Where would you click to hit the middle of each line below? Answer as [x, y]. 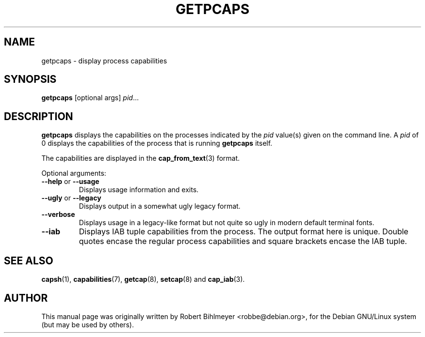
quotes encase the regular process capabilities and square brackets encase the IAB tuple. [243, 241]
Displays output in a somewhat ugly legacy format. [160, 206]
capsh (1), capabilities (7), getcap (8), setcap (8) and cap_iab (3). [143, 279]
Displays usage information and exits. [139, 190]
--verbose [58, 214]
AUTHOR [26, 298]
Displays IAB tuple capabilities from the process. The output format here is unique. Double [244, 232]
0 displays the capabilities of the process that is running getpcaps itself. [157, 143]
